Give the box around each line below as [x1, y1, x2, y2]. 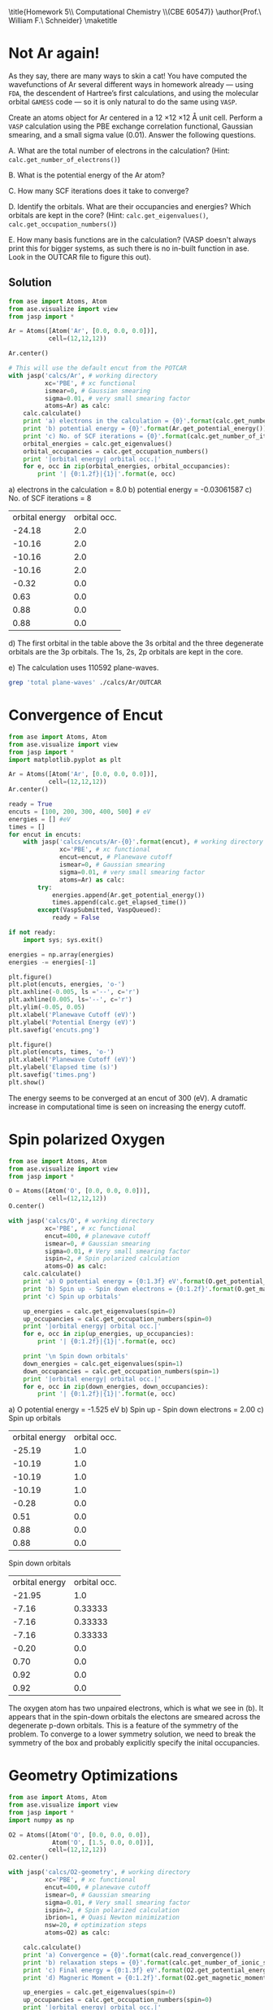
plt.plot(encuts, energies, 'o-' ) [8, 980, 126, 988]
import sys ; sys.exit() [23, 935, 104, 944]
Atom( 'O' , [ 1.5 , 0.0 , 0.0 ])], [51, 1838, 154, 1846]
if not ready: [8, 928, 57, 937]
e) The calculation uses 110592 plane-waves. [8, 663, 159, 672]
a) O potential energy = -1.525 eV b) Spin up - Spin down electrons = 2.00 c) [8, 1404, 264, 1415]
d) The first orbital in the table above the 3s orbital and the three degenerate [8, 638, 264, 648]
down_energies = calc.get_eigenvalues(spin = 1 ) [23, 1360, 184, 1368]
